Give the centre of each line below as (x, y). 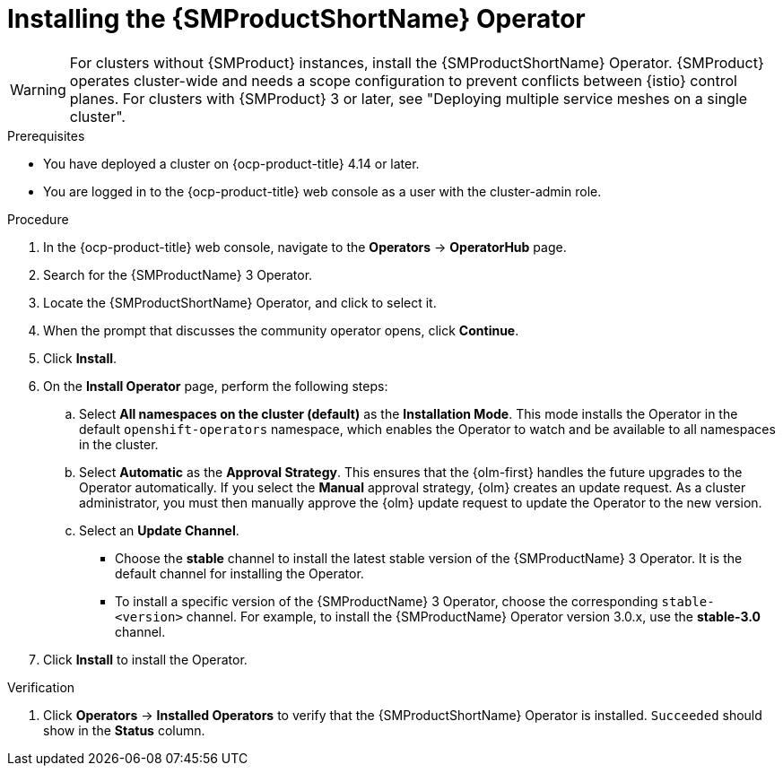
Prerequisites (46, 135)
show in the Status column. (124, 730)
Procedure (38, 219)
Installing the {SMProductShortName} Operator (296, 19)
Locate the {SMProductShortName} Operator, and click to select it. (240, 302)
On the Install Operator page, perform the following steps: (216, 386)
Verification (41, 687)
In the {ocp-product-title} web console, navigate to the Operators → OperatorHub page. (305, 247)
